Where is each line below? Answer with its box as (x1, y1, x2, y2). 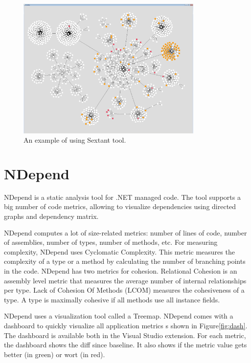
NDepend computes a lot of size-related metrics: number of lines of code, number (4, 227, 247, 237)
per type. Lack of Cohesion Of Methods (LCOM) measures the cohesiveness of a (4, 285, 245, 295)
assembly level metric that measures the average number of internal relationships (4, 275, 247, 285)
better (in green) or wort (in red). (4, 349, 105, 359)
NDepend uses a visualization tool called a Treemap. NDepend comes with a (4, 311, 233, 321)
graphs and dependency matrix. (4, 211, 99, 221)
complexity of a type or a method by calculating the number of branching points (4, 256, 246, 266)
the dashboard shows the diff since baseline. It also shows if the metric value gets (4, 340, 247, 350)
